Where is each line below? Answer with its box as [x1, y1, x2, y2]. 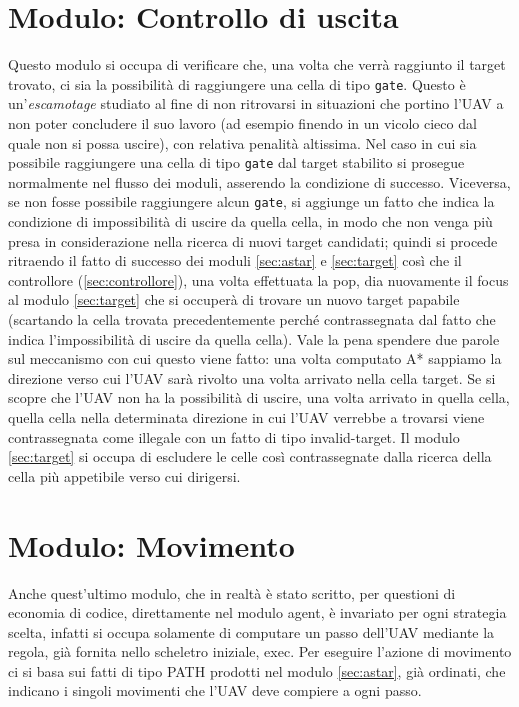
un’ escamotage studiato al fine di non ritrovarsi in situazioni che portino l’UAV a [8, 93, 504, 114]
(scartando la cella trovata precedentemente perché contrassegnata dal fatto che [8, 309, 496, 330]
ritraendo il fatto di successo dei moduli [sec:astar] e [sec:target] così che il [8, 250, 462, 271]
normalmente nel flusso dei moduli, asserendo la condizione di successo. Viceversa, [8, 171, 511, 192]
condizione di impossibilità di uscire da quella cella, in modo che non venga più [8, 211, 493, 232]
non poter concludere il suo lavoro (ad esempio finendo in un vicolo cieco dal [8, 112, 477, 133]
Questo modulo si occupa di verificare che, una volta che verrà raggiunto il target [8, 54, 506, 75]
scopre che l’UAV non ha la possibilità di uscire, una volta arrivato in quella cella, [8, 387, 510, 408]
